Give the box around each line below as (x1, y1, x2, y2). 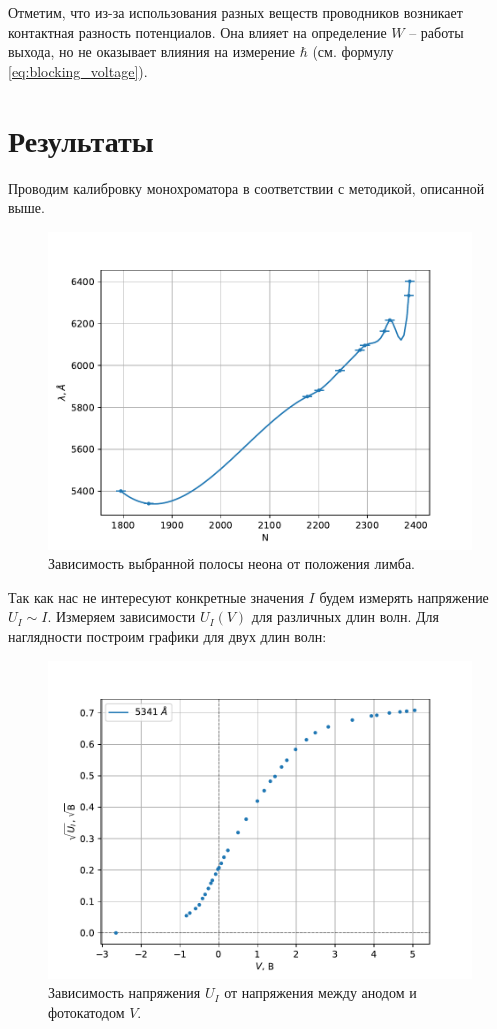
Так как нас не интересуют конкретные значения (8, 586, 304, 607)
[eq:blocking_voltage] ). (8, 60, 148, 81)
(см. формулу (312, 41, 394, 62)
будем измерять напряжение (319, 586, 489, 607)
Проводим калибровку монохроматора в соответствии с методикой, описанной (8, 177, 485, 198)
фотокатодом (48, 1001, 125, 1022)
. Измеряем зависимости (47, 606, 196, 627)
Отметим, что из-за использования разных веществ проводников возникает (8, 2, 463, 22)
